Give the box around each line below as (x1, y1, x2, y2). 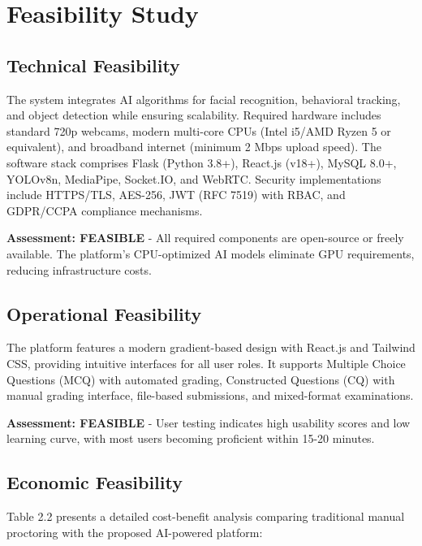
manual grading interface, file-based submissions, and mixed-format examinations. (6, 387, 414, 404)
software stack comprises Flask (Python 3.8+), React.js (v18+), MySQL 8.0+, (6, 154, 397, 171)
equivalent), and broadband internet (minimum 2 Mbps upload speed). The (6, 138, 381, 155)
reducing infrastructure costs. (6, 261, 152, 278)
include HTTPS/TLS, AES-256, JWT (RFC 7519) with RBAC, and (6, 186, 346, 203)
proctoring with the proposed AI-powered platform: (6, 523, 263, 540)
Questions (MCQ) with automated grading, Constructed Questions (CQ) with (6, 370, 395, 388)
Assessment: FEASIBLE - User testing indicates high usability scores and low (6, 414, 411, 431)
